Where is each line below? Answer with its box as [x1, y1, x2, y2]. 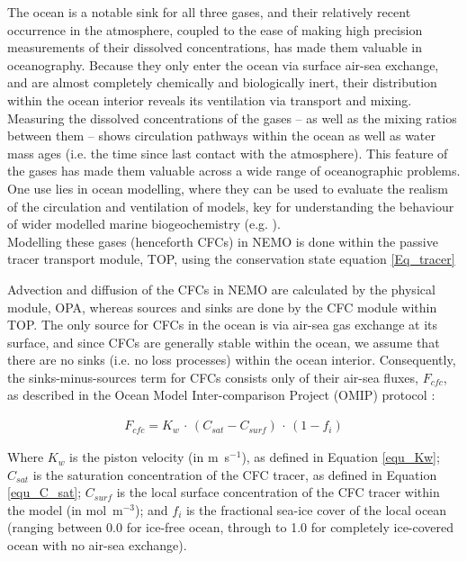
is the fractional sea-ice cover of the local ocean [185, 500, 447, 519]
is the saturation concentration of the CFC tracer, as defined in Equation [32, 465, 437, 484]
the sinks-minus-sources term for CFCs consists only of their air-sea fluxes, [7, 367, 418, 386]
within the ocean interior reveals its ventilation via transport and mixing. [7, 90, 412, 109]
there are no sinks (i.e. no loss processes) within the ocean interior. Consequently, [7, 350, 456, 369]
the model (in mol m [7, 500, 123, 519]
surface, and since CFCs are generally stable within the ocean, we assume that [7, 332, 440, 351]
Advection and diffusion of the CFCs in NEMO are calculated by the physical [7, 279, 436, 298]
